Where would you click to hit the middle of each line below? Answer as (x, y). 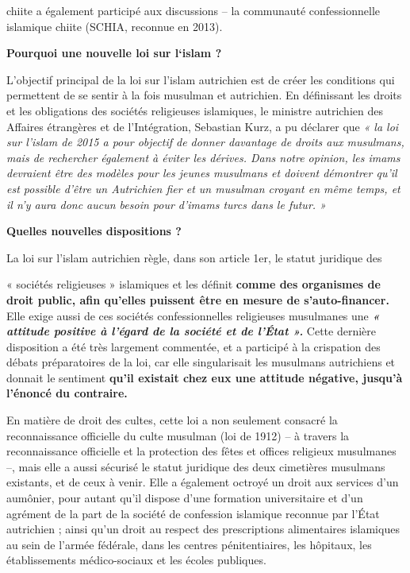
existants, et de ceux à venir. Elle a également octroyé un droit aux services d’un (203, 482)
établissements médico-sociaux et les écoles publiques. (136, 560)
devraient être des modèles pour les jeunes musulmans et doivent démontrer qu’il (202, 173)
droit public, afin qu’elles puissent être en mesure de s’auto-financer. (198, 299)
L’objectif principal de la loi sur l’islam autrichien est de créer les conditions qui (201, 79)
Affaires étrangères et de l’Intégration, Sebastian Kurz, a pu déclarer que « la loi (203, 126)
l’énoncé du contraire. (67, 393)
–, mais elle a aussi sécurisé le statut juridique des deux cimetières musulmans (196, 466)
